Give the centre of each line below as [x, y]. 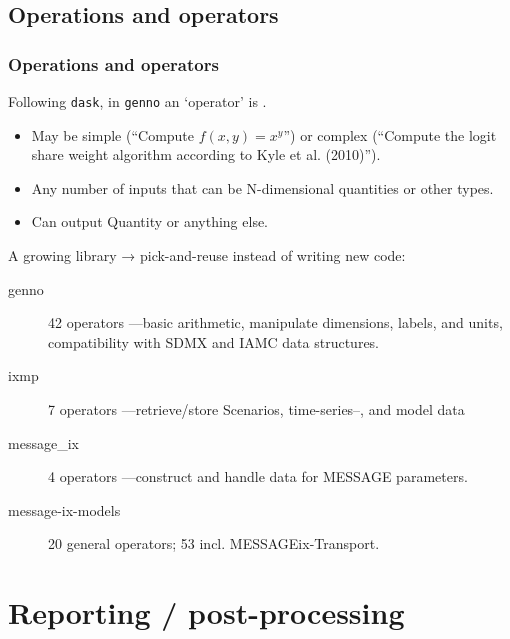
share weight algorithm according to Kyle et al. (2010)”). [206, 154]
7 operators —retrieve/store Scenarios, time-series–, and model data [256, 409]
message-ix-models [64, 509]
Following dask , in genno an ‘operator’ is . [137, 101]
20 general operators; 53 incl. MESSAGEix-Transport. [214, 543]
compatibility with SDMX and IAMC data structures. [214, 341]
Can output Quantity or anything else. [150, 221]
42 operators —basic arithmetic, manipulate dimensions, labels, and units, [275, 322]
